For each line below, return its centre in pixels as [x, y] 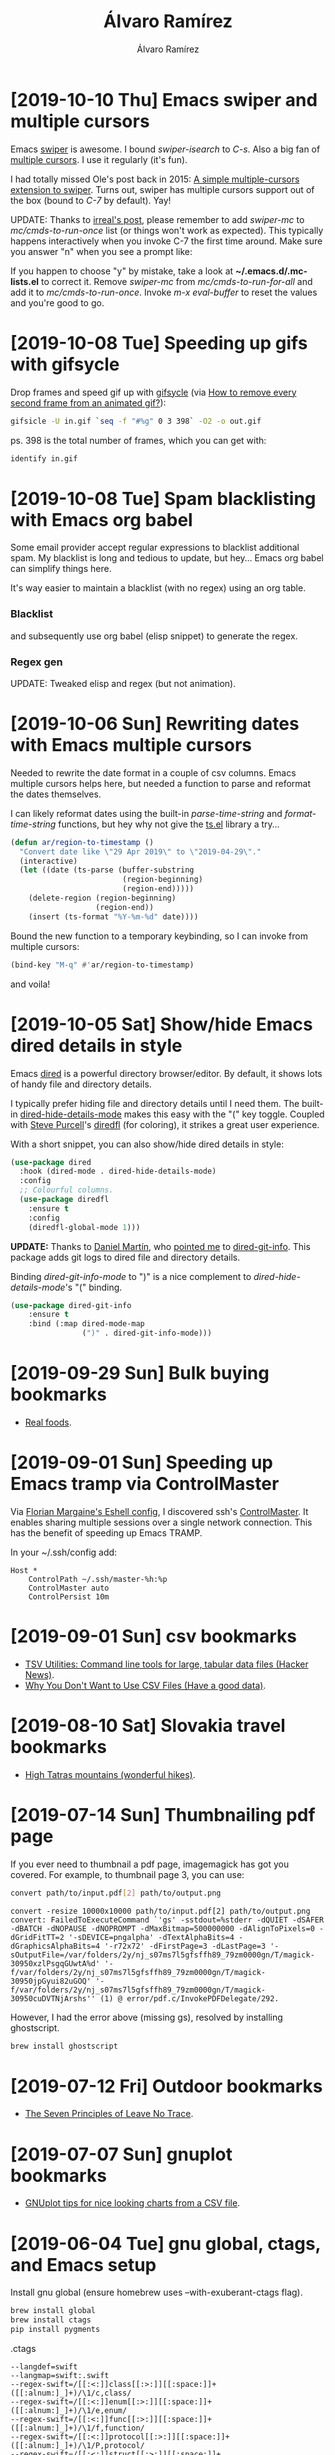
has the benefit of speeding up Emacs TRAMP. [106, 1532]
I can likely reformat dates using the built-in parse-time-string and [146, 813]
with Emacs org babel [101, 519]
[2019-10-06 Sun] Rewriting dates [155, 724]
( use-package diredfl [64, 1200]
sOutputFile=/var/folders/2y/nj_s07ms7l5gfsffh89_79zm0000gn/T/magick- [162, 1955]
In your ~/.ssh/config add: [64, 1552]
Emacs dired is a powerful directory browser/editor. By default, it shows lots [166, 1073]
